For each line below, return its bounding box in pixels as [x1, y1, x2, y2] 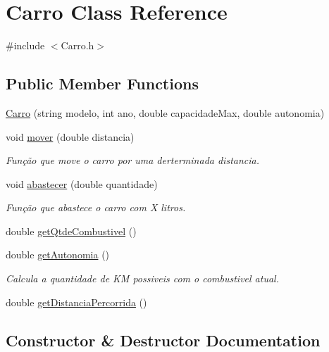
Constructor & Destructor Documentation [6, 329, 321, 351]
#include [6, 38, 45, 53]
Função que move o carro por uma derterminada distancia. [6, 153, 259, 168]
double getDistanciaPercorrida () [6, 294, 147, 309]
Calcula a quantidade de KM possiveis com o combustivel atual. [6, 271, 279, 286]
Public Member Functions [6, 73, 199, 94]
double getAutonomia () [6, 247, 110, 262]
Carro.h [61, 38, 94, 53]
